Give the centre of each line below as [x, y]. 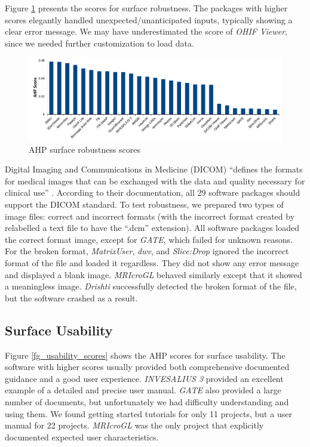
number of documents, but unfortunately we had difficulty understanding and [147, 401]
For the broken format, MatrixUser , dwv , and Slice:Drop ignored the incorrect [147, 251]
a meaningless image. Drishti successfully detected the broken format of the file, [151, 286]
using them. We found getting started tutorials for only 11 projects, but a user [148, 413]
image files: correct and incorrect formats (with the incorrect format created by [150, 216]
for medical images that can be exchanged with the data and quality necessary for [155, 181]
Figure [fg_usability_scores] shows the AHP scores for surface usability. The [145, 355]
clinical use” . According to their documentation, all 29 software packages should [153, 192]
